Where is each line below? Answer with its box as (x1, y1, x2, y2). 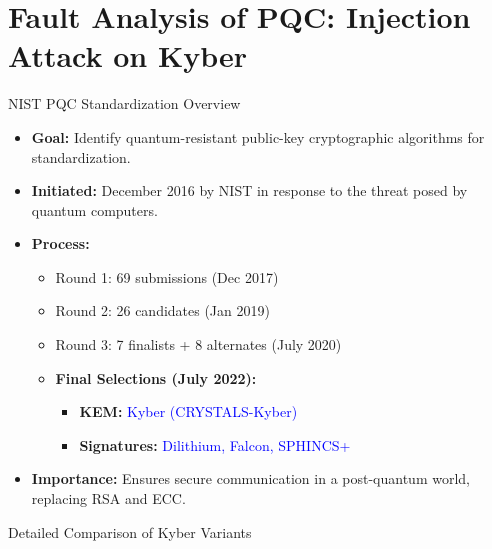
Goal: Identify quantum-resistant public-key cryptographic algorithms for (31, 126, 485, 147)
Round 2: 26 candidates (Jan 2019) (55, 300, 270, 321)
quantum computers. (31, 199, 158, 220)
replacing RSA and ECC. (31, 488, 186, 509)
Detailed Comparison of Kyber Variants (8, 521, 252, 542)
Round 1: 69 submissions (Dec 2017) (55, 266, 279, 287)
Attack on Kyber (8, 35, 248, 76)
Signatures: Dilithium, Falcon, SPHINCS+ (79, 434, 351, 455)
